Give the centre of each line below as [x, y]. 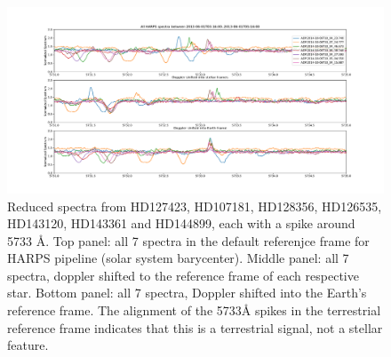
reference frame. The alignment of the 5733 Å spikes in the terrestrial [194, 310]
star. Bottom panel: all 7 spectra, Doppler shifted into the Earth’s [187, 293]
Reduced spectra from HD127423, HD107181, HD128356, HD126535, [195, 206]
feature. [28, 345]
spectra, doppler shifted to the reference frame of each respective [183, 275]
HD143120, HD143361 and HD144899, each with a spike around [181, 223]
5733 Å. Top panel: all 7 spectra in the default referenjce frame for [188, 240]
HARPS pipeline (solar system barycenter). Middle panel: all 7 [178, 258]
